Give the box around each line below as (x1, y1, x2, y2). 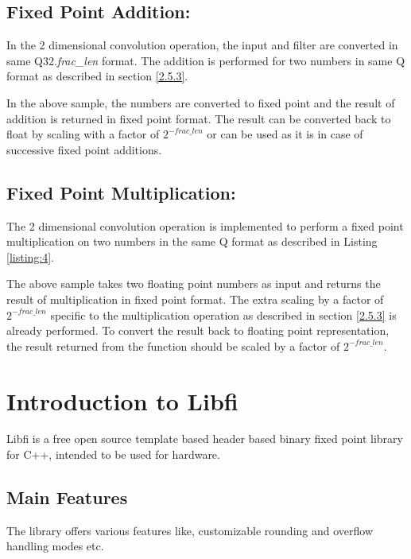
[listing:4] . (6, 248, 55, 265)
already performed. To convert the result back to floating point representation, (6, 322, 390, 339)
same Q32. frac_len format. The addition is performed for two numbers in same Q (6, 52, 405, 68)
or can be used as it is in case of (207, 126, 363, 142)
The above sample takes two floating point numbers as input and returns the (6, 275, 381, 292)
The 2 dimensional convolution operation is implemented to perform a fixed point (6, 217, 404, 234)
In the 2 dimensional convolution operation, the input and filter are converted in (6, 37, 398, 53)
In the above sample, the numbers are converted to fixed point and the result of (6, 94, 395, 111)
